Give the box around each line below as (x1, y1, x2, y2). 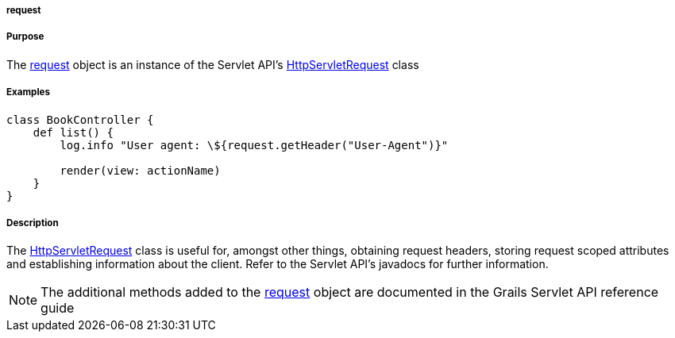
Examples (6, 86, 50, 98)
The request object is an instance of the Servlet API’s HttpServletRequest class (6, 57, 419, 71)
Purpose (6, 31, 44, 43)
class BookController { (6, 113, 154, 126)
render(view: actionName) (60, 163, 221, 177)
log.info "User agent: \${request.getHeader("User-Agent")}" (60, 138, 449, 152)
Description (6, 217, 59, 229)
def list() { (33, 125, 114, 139)
